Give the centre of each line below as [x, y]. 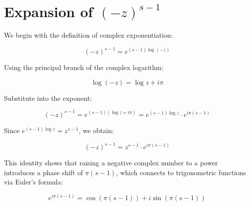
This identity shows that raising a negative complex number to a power [111, 162]
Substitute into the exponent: [48, 98]
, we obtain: [96, 130]
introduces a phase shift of [44, 172]
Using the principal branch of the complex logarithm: [84, 67]
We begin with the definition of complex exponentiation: [89, 35]
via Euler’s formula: [34, 182]
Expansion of [48, 11]
